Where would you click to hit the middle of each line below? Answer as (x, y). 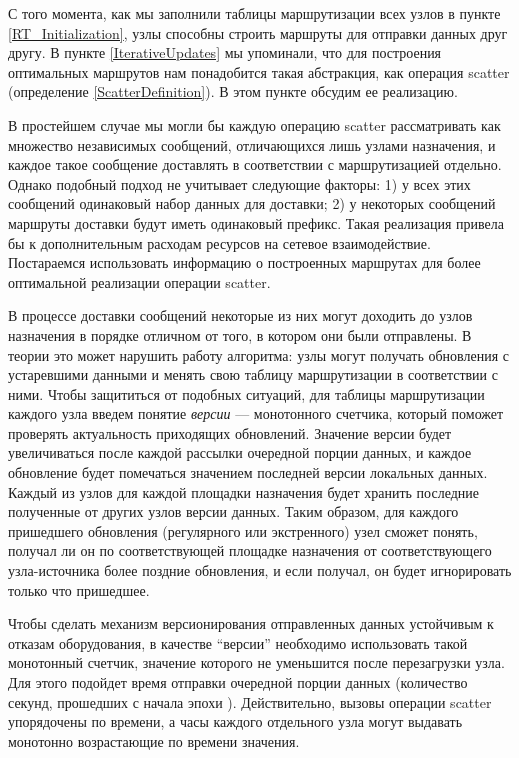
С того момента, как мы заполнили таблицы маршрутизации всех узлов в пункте (254, 13)
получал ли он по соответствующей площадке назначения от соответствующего (250, 550)
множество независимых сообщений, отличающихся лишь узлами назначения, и (252, 144)
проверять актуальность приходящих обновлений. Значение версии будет (230, 432)
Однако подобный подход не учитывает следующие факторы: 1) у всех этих (239, 183)
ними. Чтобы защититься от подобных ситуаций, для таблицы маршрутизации (246, 393)
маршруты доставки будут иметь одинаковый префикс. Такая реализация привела (256, 222)
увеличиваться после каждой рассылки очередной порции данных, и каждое (240, 452)
